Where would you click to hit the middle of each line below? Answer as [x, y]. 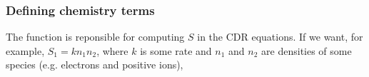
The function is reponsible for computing [95, 37]
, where [112, 50]
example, [25, 50]
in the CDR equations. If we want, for [280, 37]
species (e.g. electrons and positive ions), [95, 65]
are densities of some [307, 50]
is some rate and [176, 50]
